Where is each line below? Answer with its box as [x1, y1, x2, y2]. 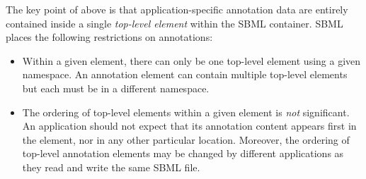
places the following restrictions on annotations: [6, 30, 213, 44]
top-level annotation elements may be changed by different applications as [22, 146, 344, 161]
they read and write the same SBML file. [22, 159, 200, 174]
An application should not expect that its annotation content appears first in [22, 118, 357, 133]
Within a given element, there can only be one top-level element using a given [22, 53, 361, 68]
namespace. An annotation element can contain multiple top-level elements [22, 67, 348, 82]
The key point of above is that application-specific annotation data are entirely [6, 2, 348, 16]
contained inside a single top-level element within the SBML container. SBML [6, 16, 343, 30]
